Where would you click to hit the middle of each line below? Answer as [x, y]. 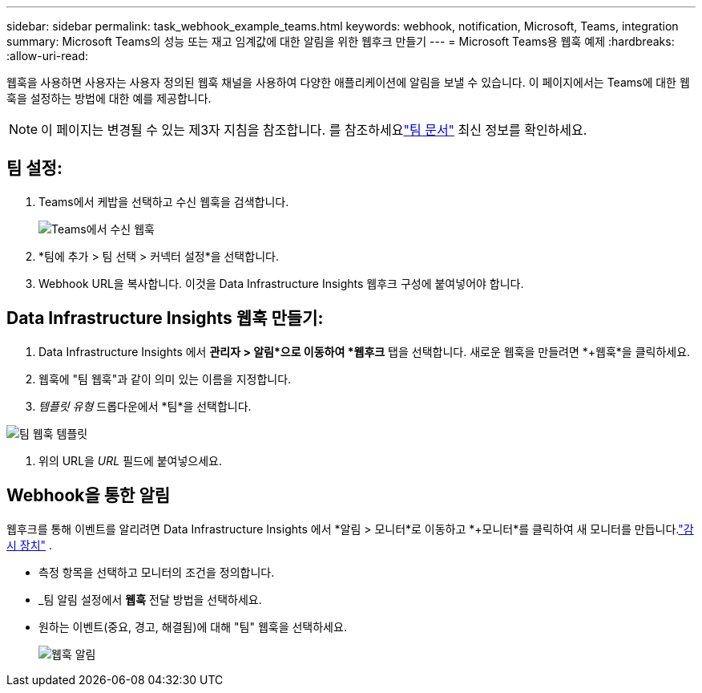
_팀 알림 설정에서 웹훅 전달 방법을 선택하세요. [150, 599]
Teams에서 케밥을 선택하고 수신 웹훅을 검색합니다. [164, 201]
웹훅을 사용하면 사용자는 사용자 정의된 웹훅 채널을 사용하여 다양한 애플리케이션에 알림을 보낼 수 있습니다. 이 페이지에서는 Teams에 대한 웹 [348, 82]
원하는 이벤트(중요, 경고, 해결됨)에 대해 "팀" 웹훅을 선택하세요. [193, 626]
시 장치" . [30, 545]
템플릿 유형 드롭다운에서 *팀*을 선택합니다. [145, 406]
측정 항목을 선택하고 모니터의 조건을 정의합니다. [157, 572]
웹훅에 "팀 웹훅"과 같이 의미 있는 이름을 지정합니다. [165, 379]
